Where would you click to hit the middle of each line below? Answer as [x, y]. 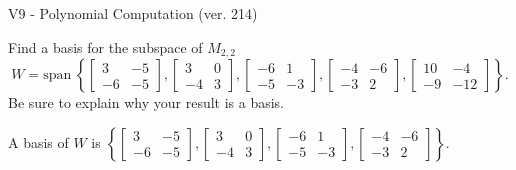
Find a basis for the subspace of [105, 46]
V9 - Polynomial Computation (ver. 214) [133, 13]
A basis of [38, 141]
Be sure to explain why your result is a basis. [146, 102]
